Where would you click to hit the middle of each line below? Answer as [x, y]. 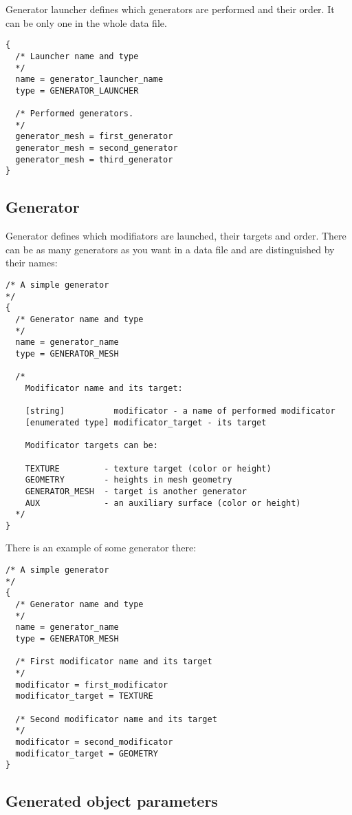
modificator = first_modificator [92, 685]
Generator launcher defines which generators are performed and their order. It [170, 9]
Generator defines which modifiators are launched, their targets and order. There [176, 236]
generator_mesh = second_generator [97, 148]
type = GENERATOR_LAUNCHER [77, 91]
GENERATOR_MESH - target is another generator [136, 491]
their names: [32, 263]
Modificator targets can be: [91, 446]
